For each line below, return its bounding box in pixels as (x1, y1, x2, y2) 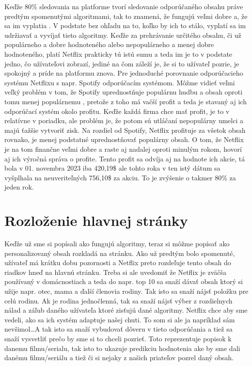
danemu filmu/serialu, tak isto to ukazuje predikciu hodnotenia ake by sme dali (4, 343, 240, 353)
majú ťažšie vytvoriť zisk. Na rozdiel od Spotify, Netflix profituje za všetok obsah (4, 125, 246, 135)
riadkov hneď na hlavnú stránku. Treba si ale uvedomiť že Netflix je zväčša (4, 267, 227, 277)
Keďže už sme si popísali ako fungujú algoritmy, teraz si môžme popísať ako (4, 239, 230, 248)
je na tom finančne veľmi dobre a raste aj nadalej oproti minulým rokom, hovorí (4, 143, 242, 154)
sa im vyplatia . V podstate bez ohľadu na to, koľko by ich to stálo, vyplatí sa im (4, 20, 246, 31)
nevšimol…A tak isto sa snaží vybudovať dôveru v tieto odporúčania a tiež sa (4, 324, 233, 334)
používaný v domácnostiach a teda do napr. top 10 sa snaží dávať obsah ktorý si (4, 276, 243, 286)
